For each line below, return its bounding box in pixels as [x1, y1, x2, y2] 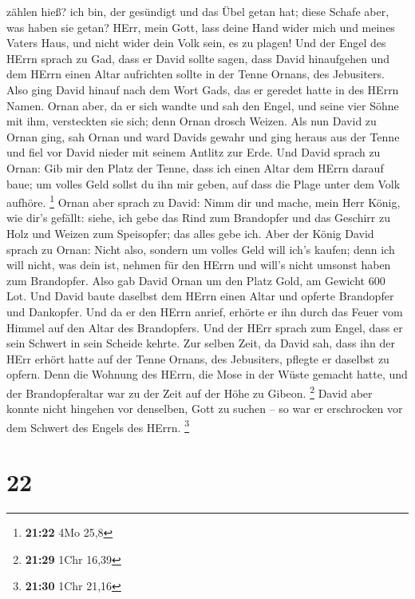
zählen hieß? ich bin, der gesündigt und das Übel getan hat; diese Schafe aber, [6, 3, 389, 19]
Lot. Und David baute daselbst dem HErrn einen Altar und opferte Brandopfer [6, 288, 394, 304]
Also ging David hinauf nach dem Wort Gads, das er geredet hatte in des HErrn [6, 81, 399, 97]
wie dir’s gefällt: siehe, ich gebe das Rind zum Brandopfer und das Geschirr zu [6, 209, 390, 226]
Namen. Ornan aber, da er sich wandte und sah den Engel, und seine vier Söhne [6, 97, 399, 113]
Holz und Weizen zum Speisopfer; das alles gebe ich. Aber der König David [6, 224, 374, 241]
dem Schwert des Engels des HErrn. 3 [6, 416, 190, 435]
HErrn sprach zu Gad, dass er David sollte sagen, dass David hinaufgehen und [6, 50, 390, 66]
